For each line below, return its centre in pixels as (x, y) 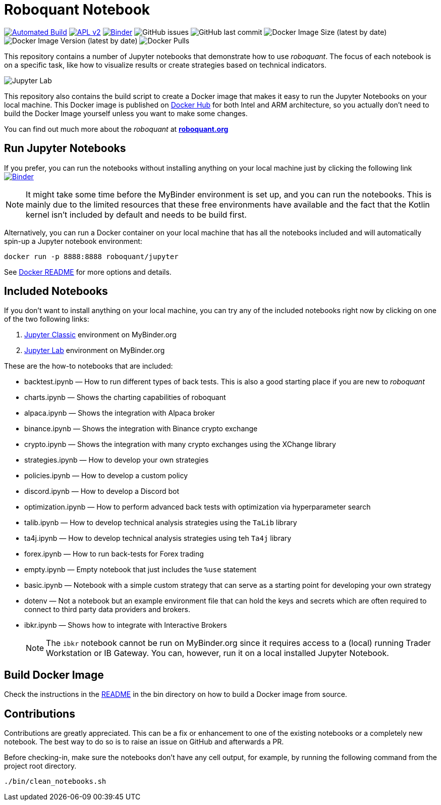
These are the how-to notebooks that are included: (89, 366)
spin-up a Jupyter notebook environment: (73, 241)
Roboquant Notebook (77, 10)
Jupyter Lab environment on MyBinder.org (95, 350)
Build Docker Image (54, 675)
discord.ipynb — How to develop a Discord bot (102, 491)
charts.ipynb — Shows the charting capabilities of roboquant (125, 397)
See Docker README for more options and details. (88, 272)
